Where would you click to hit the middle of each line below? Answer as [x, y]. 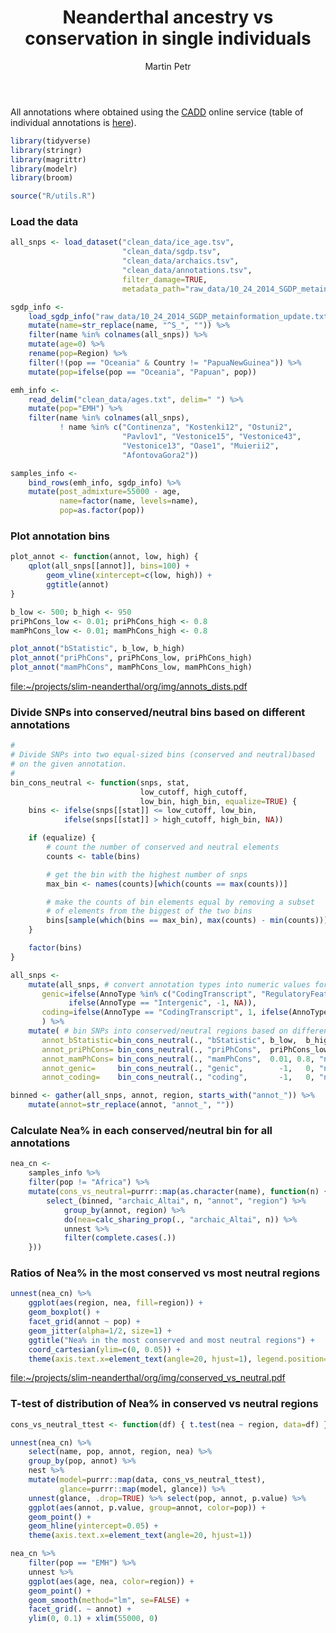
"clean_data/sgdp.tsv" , [171, 252]
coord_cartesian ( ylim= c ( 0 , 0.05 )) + [105, 1349]
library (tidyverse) [51, 141]
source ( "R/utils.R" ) [53, 196]
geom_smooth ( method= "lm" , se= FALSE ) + [109, 1600]
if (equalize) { [62, 838]
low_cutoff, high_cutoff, [193, 792]
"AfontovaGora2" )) [160, 455]
